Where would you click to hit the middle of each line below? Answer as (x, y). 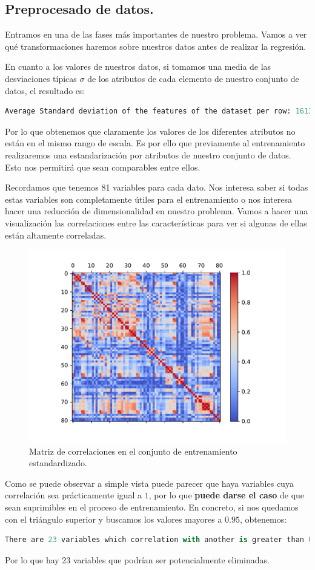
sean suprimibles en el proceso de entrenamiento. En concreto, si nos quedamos (152, 507)
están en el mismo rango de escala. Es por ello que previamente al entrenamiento (155, 143)
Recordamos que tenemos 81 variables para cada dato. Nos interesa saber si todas (157, 187)
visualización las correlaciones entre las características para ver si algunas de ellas (156, 222)
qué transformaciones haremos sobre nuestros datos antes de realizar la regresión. (156, 46)
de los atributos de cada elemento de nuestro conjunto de (193, 78)
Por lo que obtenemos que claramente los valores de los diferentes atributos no (150, 131)
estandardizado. (58, 463)
